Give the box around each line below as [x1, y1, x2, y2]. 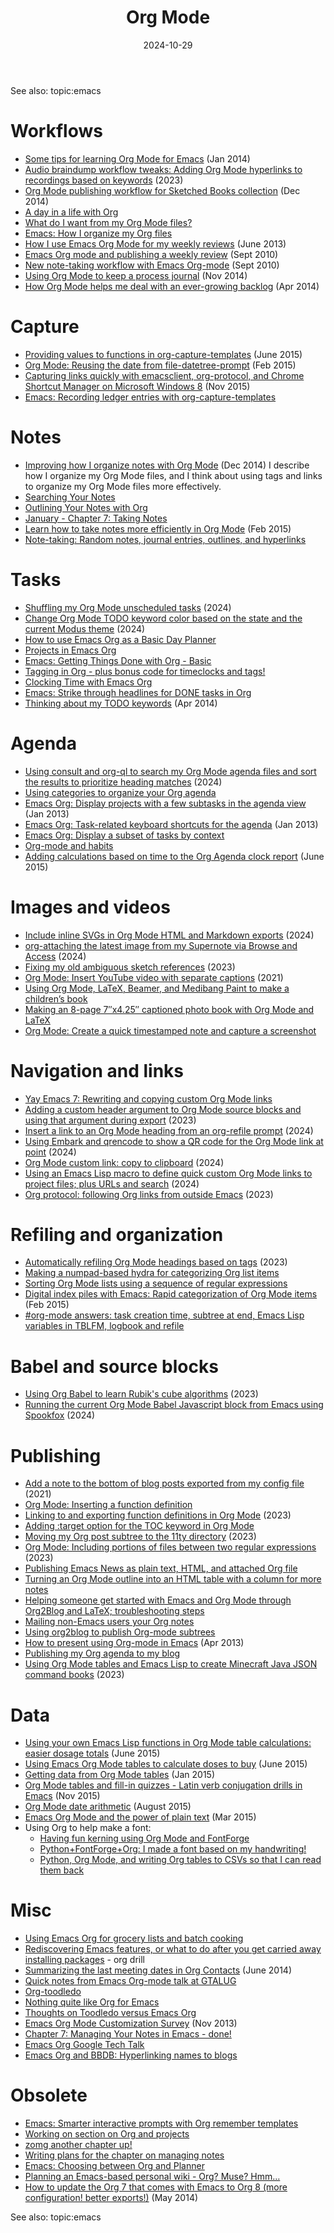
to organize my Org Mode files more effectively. [24, 480, 222, 492]
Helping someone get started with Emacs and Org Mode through [24, 1594, 292, 1606]
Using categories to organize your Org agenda [24, 786, 217, 798]
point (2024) [24, 1146, 77, 1158]
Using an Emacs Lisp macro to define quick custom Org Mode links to [24, 1167, 313, 1179]
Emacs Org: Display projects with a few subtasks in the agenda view [24, 797, 307, 809]
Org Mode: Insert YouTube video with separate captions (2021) [24, 971, 284, 983]
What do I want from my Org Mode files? [24, 216, 193, 228]
